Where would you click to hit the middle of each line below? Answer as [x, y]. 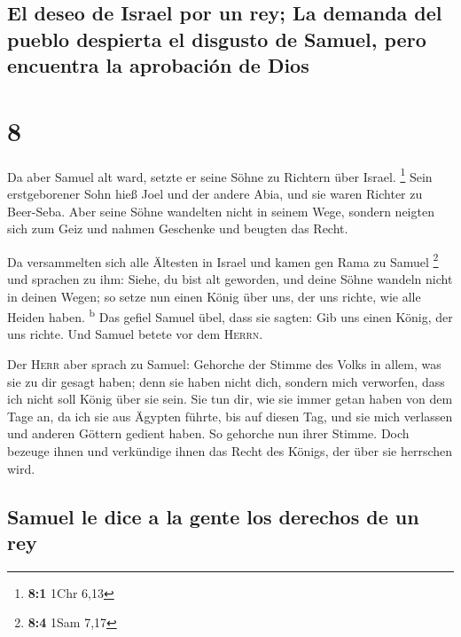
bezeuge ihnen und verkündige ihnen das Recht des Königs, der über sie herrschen [230, 450]
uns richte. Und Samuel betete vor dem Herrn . [135, 334]
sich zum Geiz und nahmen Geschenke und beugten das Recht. [178, 228]
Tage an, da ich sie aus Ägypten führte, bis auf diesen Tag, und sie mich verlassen [230, 416]
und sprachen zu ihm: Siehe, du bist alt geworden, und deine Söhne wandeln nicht [230, 278]
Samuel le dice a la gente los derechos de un [213, 516]
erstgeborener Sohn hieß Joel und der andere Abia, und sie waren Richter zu [215, 193]
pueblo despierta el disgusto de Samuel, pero [217, 39]
